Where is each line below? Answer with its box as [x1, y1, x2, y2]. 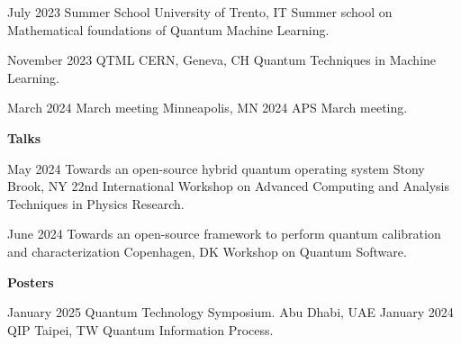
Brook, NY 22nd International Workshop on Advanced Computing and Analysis [7, 177, 450, 195]
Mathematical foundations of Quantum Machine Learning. [7, 20, 330, 39]
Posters [7, 272, 54, 291]
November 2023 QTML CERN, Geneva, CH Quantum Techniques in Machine [7, 50, 437, 69]
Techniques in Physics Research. [7, 194, 185, 213]
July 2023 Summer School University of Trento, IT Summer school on [7, 3, 393, 21]
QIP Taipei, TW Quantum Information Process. [7, 320, 274, 339]
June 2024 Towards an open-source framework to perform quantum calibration [7, 224, 441, 243]
